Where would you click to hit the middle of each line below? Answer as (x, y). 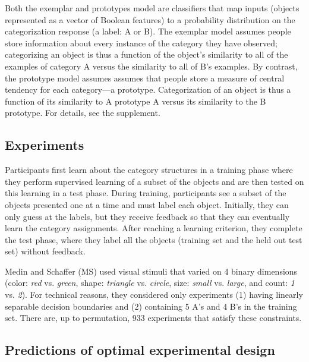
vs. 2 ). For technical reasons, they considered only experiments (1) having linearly (154, 295)
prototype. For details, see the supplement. (83, 113)
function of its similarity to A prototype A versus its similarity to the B (135, 101)
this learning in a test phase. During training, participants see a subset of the (146, 193)
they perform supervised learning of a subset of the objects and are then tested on (154, 181)
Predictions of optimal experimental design (140, 350)
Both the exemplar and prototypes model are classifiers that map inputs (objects (152, 8)
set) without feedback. (45, 251)
